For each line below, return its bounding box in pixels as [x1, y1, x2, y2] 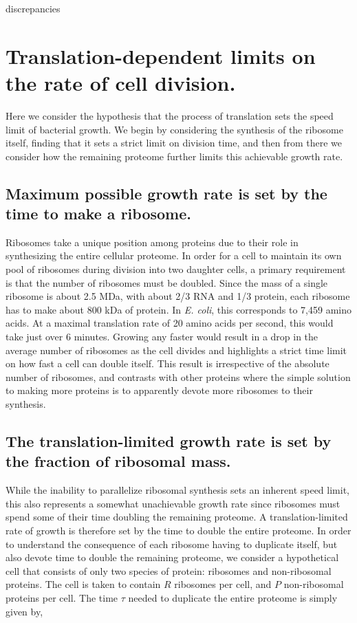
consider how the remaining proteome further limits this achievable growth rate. [6, 149, 343, 163]
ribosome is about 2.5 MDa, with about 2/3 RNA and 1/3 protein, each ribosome [6, 289, 350, 303]
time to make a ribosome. [6, 203, 191, 224]
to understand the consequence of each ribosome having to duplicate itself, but [6, 536, 338, 551]
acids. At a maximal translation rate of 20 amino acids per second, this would [6, 316, 334, 330]
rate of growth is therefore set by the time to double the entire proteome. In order [6, 523, 351, 537]
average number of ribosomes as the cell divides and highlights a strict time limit [6, 342, 347, 357]
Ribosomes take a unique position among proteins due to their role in [6, 234, 299, 249]
